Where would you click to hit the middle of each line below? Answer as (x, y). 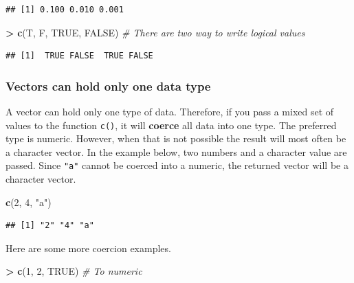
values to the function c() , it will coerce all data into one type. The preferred (171, 125)
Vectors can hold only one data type (108, 86)
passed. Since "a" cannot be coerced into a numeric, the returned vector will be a (177, 165)
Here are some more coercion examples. (88, 248)
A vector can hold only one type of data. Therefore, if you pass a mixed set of (170, 111)
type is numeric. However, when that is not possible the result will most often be (176, 138)
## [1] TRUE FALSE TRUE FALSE (79, 56)
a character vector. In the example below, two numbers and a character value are (176, 151)
